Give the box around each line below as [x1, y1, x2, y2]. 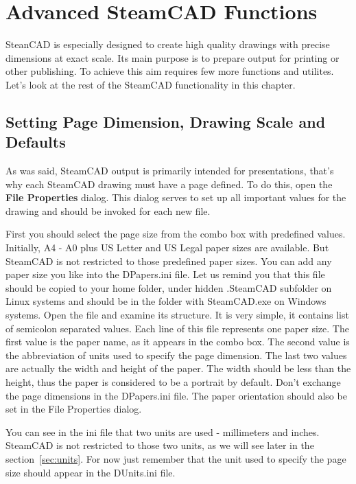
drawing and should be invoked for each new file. [5, 203, 211, 218]
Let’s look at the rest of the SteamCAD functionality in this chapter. [5, 77, 296, 91]
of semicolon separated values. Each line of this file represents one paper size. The [5, 321, 349, 335]
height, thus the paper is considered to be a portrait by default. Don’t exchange [5, 375, 341, 389]
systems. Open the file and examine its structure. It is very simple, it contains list [5, 308, 349, 322]
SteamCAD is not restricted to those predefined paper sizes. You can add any [5, 253, 332, 268]
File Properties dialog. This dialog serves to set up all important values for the [5, 190, 346, 205]
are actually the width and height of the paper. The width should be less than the [5, 361, 351, 376]
